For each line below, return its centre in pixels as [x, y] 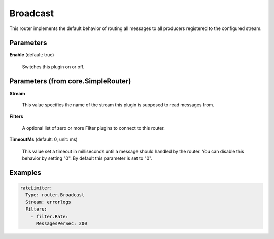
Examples [25, 173]
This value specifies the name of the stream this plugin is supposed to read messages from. [118, 105]
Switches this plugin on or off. [53, 67]
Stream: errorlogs [48, 202]
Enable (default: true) [32, 55]
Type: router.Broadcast [55, 195]
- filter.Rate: [49, 216]
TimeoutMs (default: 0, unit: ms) [44, 139]
